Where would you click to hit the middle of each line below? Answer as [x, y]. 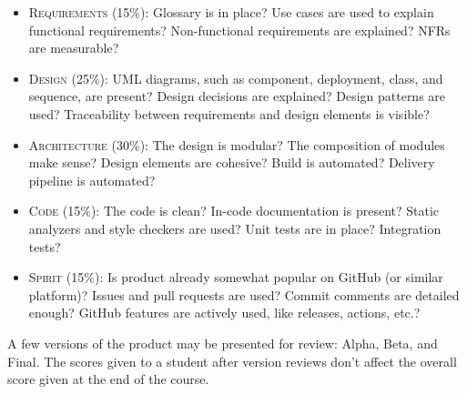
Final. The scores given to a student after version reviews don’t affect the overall [232, 361]
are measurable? [74, 48]
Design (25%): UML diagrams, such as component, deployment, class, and [236, 78]
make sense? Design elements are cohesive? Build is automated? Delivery [232, 162]
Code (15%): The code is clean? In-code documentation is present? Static [234, 211]
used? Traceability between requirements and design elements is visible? [229, 113]
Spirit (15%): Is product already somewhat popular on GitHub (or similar [236, 277]
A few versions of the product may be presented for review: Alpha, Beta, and [223, 343]
